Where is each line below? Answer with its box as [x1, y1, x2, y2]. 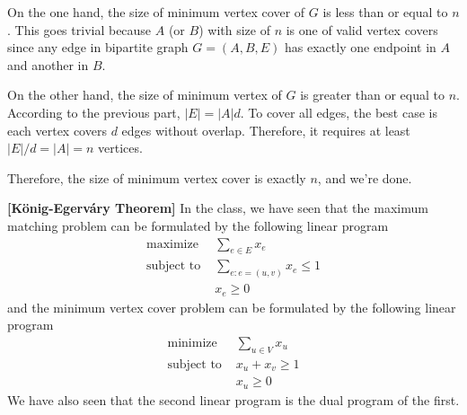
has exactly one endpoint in [285, 38, 436, 57]
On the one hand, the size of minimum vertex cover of [7, 3, 305, 21]
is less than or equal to [322, 3, 448, 21]
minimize [167, 336, 217, 349]
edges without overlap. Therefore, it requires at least [121, 120, 410, 139]
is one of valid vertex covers [286, 20, 438, 39]
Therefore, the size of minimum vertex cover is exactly [7, 168, 306, 187]
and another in [7, 55, 89, 74]
